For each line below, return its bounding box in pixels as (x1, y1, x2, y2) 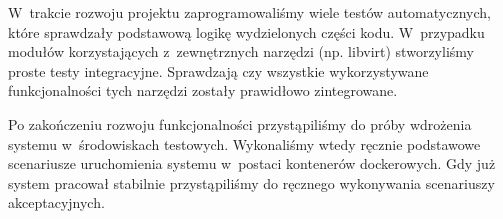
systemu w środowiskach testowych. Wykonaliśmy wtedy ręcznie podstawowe (8, 133, 481, 154)
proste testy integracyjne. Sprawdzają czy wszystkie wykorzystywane (8, 60, 429, 81)
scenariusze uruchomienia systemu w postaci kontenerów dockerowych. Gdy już (8, 153, 496, 174)
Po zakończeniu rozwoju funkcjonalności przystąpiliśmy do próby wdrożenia (8, 113, 472, 134)
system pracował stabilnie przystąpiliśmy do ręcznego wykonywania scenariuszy (8, 172, 495, 193)
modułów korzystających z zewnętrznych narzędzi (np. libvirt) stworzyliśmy (8, 41, 474, 62)
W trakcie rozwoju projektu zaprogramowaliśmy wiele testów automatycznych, (8, 2, 491, 22)
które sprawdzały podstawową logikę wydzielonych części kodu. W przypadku (8, 21, 485, 42)
